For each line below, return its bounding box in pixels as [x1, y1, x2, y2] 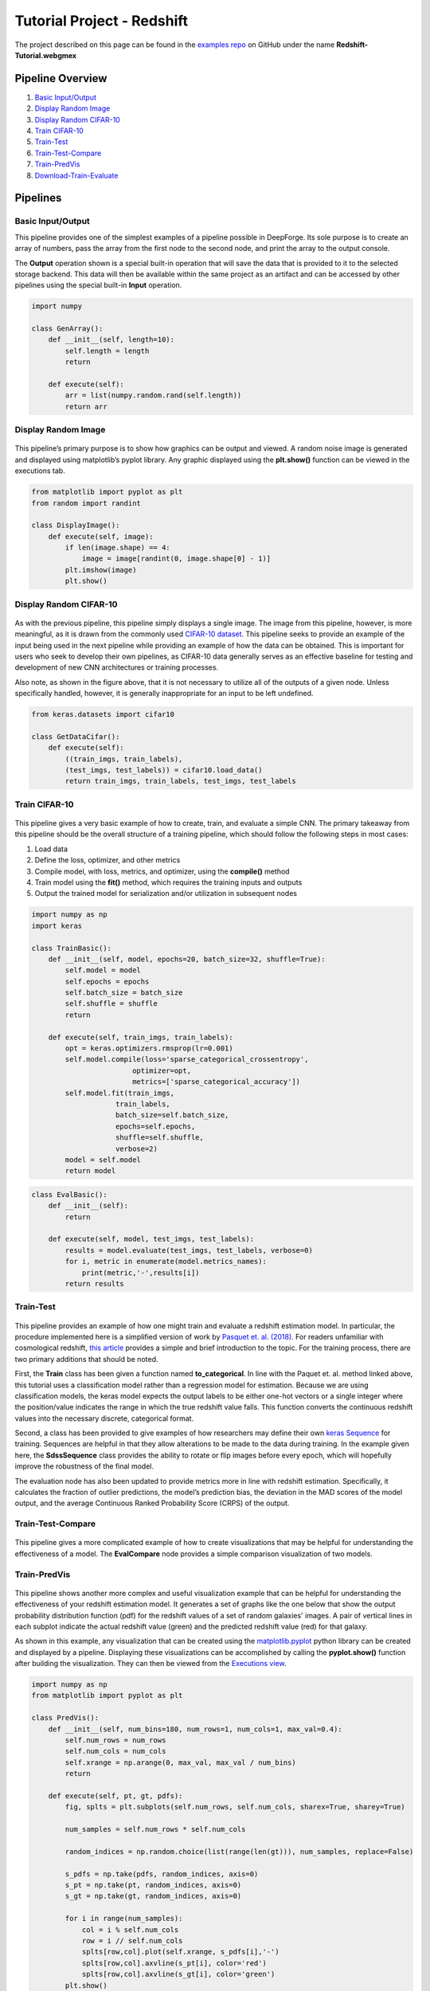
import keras [31, 921, 83, 930]
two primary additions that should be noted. [14, 1354, 158, 1363]
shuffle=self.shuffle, [115, 1133, 205, 1142]
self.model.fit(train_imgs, [64, 1088, 175, 1097]
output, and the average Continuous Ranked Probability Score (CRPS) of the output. [14, 1498, 290, 1508]
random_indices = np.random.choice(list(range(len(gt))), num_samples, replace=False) [64, 1847, 414, 1856]
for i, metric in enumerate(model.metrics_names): [64, 1257, 267, 1266]
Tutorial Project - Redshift [14, 12, 189, 29]
